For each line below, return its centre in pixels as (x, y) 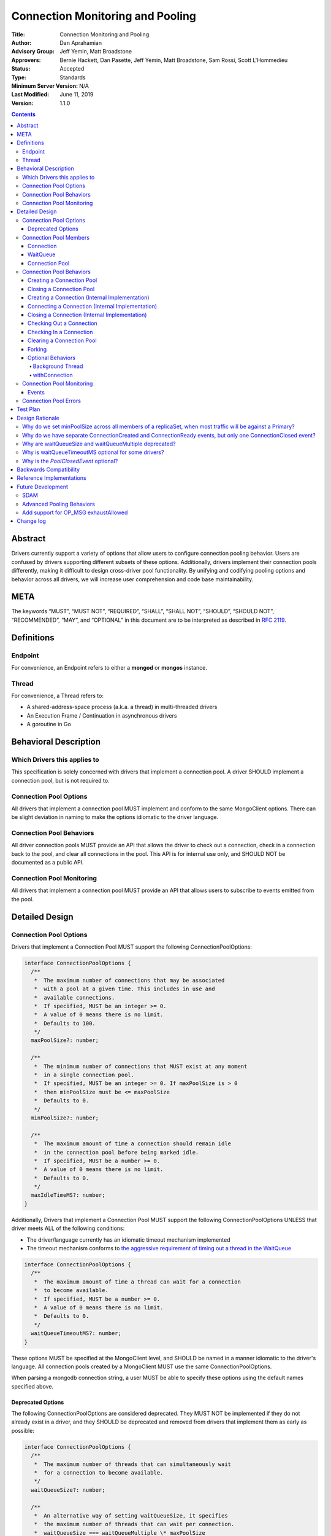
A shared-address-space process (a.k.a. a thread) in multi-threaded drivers (122, 707)
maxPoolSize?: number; (65, 1040)
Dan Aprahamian (81, 42)
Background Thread (58, 366)
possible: (23, 1430)
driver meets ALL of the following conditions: (68, 1228)
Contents (24, 114)
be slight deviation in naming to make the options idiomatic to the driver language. (115, 817)
